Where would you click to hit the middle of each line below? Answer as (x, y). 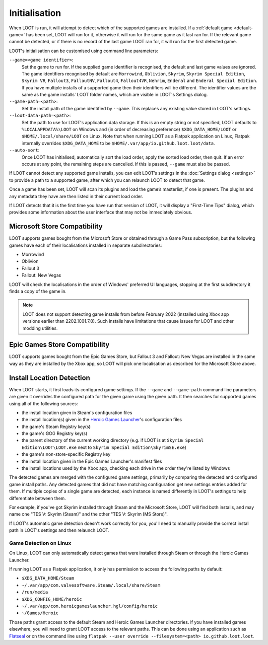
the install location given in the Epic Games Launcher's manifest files (92, 461)
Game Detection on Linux (40, 543)
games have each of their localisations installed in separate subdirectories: (86, 245)
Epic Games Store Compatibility (59, 345)
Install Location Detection (50, 378)
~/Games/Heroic (40, 613)
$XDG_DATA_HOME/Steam (48, 578)
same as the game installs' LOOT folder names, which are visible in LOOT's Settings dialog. (115, 95)
